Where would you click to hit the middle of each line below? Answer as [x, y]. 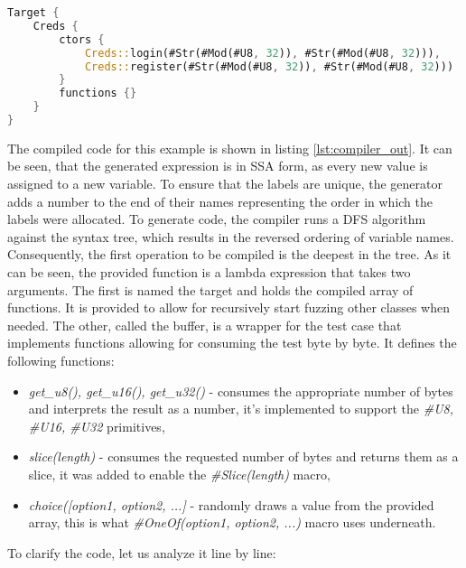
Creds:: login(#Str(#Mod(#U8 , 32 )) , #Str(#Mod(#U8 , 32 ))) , [262, 53]
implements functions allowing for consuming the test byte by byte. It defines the [232, 343]
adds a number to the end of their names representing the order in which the [220, 201]
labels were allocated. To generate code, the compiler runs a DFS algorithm [217, 219]
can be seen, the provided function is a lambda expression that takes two [209, 272]
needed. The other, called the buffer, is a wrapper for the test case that [205, 325]
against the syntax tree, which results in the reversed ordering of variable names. [231, 236]
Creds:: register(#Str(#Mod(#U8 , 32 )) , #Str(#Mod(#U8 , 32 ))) [269, 66]
